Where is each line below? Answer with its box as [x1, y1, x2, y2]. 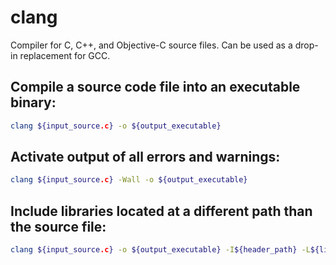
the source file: [10, 218, 107, 235]
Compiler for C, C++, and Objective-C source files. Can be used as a [10, 39, 293, 51]
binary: [10, 94, 57, 111]
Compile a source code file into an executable [10, 79, 301, 96]
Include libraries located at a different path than [10, 202, 313, 220]
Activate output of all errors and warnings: [10, 149, 281, 166]
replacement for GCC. [19, 49, 111, 61]
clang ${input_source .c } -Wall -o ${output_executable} [10, 175, 248, 185]
